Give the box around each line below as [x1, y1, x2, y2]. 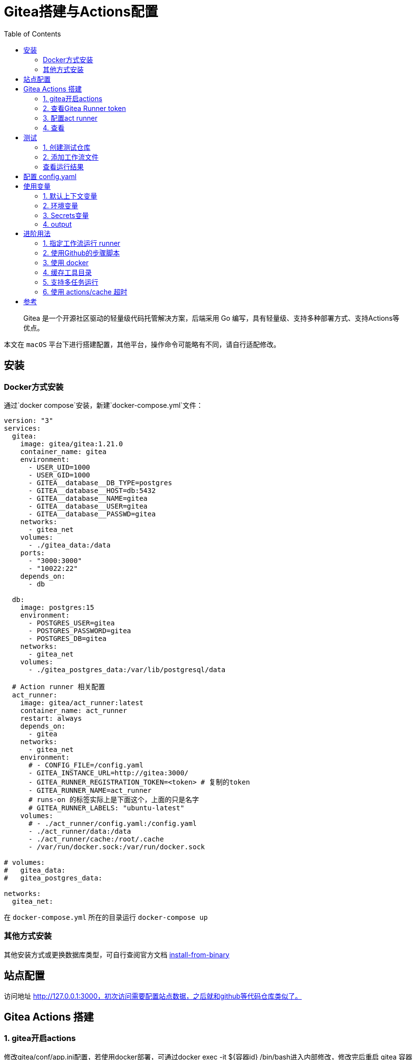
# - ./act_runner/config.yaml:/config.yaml [28, 819, 197, 827]
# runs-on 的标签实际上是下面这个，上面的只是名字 [28, 795, 199, 804]
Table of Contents [4, 29, 61, 38]
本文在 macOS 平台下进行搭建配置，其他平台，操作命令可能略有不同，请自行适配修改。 [4, 340, 281, 348]
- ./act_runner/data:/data [28, 827, 131, 835]
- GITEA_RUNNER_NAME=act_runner [28, 786, 152, 794]
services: [4, 424, 41, 432]
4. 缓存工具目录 [43, 268, 92, 276]
